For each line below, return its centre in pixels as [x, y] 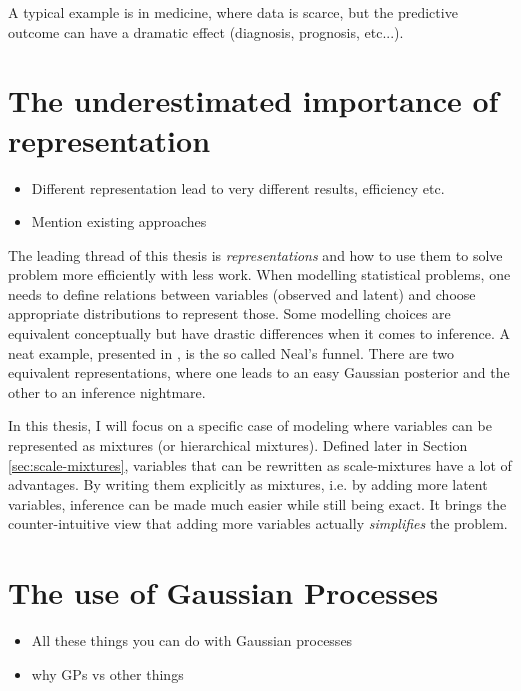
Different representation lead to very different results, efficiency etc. [238, 187]
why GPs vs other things [107, 673]
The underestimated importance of [253, 100]
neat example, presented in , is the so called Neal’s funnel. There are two [231, 352]
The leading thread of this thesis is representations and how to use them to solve [255, 254]
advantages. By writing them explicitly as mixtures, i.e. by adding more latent [248, 484]
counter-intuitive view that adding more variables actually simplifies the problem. [258, 523]
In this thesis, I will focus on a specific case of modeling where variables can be [250, 425]
